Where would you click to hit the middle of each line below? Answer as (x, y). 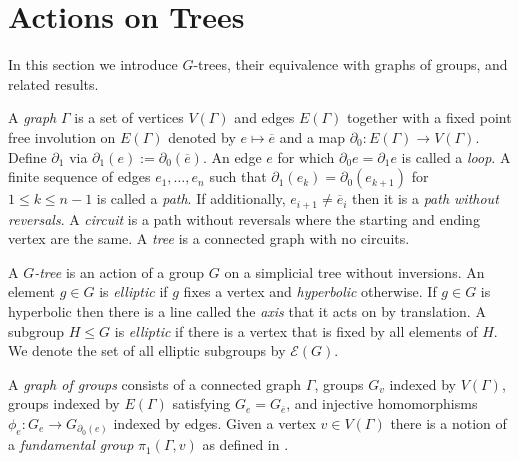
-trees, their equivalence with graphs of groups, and (350, 64)
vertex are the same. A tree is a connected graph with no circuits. (209, 238)
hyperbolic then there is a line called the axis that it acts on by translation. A (247, 310)
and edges (264, 117)
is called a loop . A (456, 156)
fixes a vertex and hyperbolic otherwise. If (310, 291)
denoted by (202, 136)
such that (238, 176)
